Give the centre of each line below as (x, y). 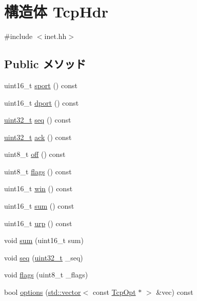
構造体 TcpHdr (56, 12)
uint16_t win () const (38, 188)
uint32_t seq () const (38, 120)
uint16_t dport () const (42, 102)
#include (18, 36)
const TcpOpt (114, 292)
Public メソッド (45, 64)
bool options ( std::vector (43, 292)
